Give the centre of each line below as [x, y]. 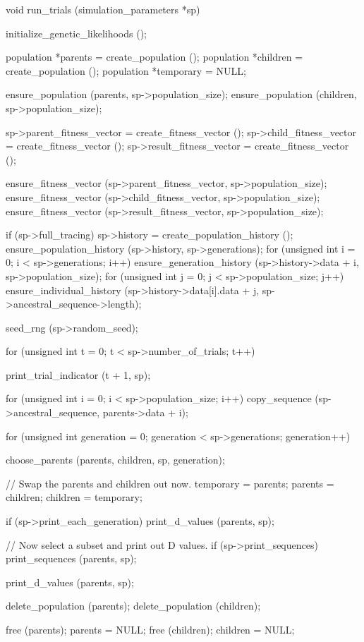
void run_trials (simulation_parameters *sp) [103, 9]
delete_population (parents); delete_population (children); [133, 606]
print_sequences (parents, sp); [71, 558]
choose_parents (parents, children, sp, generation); [115, 460]
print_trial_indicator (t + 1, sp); [78, 374]
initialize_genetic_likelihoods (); [76, 33]
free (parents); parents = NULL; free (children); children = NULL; [150, 629]
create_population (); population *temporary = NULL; [126, 70]
